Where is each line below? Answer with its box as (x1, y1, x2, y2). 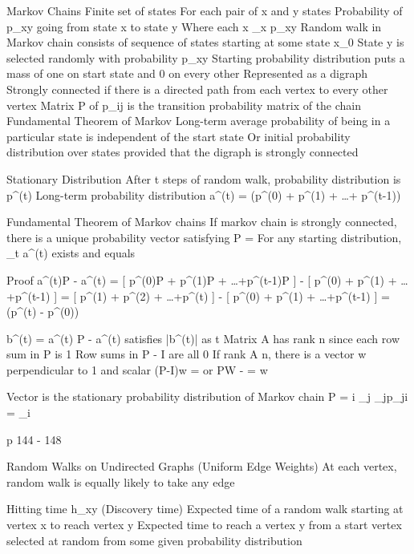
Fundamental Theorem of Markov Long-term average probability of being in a (6, 112, 391, 129)
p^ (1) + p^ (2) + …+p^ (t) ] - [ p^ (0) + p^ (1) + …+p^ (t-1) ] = (79, 287, 390, 304)
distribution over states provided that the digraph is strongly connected (6, 144, 359, 160)
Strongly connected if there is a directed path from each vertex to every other (6, 80, 388, 97)
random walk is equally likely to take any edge (6, 473, 235, 490)
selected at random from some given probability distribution (6, 532, 302, 548)
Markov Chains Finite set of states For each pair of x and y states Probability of (6, 2, 403, 18)
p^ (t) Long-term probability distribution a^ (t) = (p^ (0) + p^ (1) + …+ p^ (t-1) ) (6, 186, 401, 203)
